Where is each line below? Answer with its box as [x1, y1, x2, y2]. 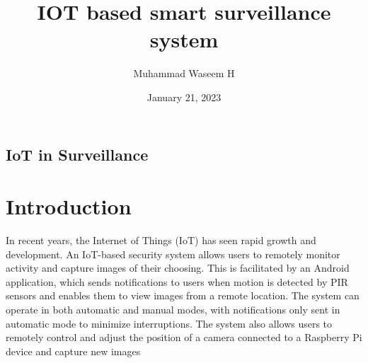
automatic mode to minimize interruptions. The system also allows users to [6, 316, 333, 330]
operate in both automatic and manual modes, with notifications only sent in [6, 301, 340, 316]
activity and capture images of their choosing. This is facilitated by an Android [6, 260, 350, 275]
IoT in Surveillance [6, 143, 149, 165]
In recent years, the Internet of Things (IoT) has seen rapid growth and [6, 233, 316, 248]
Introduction [6, 192, 132, 221]
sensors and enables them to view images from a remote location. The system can [6, 288, 360, 303]
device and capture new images [6, 343, 141, 358]
